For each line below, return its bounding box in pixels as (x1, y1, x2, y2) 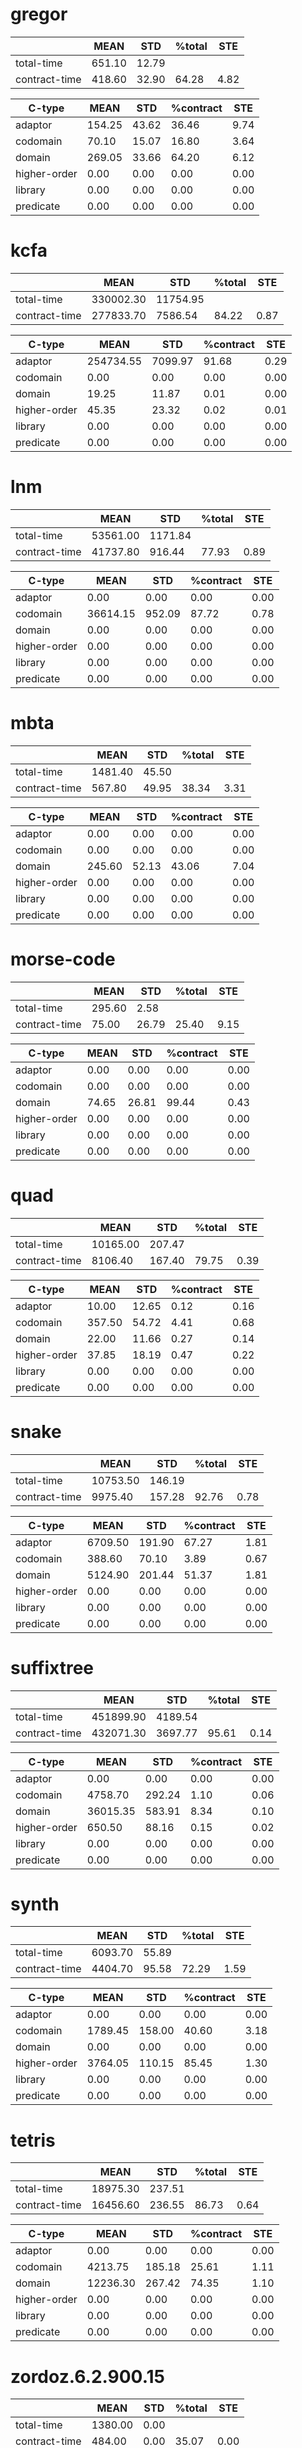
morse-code (10, 948, 116, 970)
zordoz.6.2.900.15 (10, 2365, 165, 2388)
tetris (10, 2129, 56, 2152)
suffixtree (10, 1656, 95, 1679)
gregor (10, 3, 68, 26)
